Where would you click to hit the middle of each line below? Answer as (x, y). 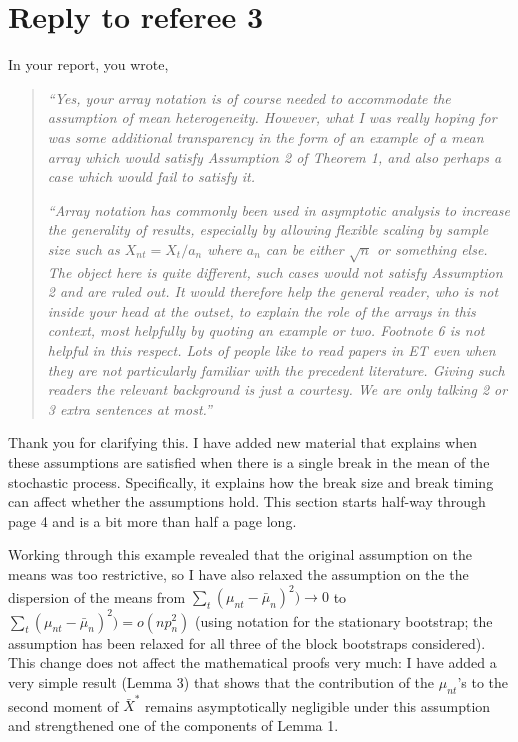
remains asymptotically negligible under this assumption (318, 705)
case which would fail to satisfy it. (151, 176)
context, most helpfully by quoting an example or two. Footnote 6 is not (266, 330)
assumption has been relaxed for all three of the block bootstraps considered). (247, 642)
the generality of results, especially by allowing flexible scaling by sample (268, 229)
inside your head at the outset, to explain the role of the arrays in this (261, 310)
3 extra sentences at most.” (129, 408)
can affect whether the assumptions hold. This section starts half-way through (247, 501)
